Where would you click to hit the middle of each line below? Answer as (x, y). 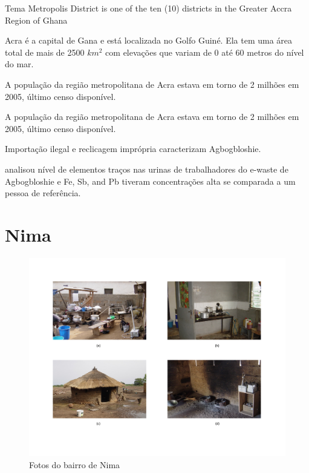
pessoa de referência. (43, 193)
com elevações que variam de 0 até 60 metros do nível (205, 52)
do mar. (19, 64)
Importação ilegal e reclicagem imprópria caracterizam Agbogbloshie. (133, 149)
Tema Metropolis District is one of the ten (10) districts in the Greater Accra (148, 8)
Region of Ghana (36, 20)
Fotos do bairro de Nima (75, 464)
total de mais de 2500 (45, 52)
